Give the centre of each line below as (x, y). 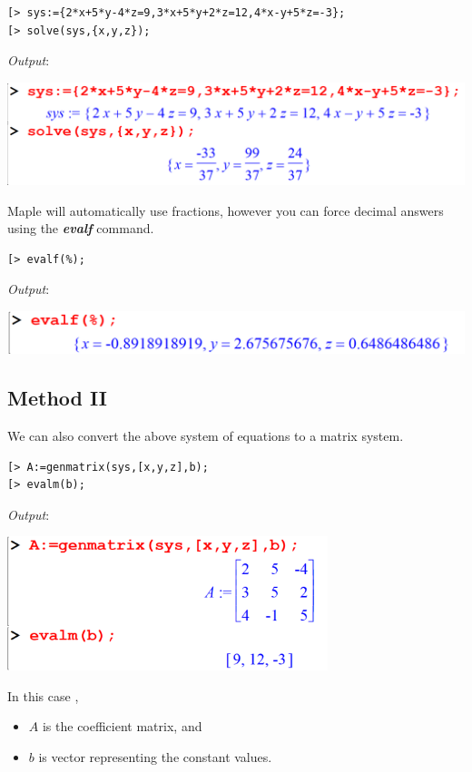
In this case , (43, 695)
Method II (57, 398)
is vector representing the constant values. (155, 756)
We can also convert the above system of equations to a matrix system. (206, 435)
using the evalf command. (81, 228)
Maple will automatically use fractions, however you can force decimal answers (226, 210)
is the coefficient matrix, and (122, 726)
